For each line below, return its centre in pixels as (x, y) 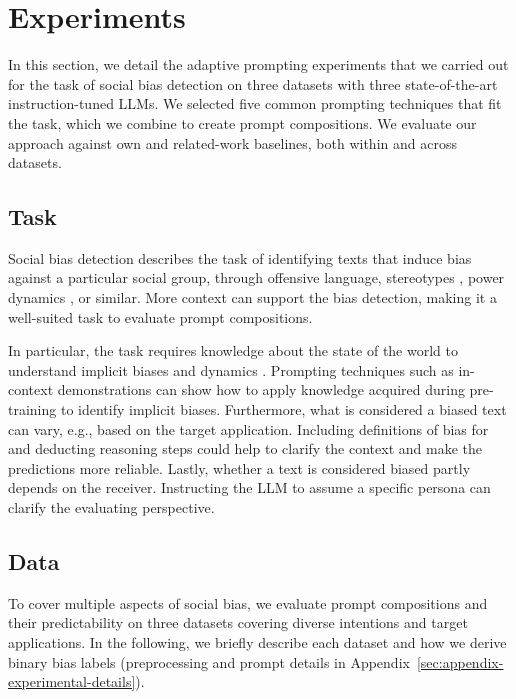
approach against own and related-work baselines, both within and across (232, 142)
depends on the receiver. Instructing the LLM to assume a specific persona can (249, 487)
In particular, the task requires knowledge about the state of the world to (233, 350)
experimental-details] (72, 681)
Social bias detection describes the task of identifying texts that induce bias (240, 257)
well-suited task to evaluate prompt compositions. (160, 316)
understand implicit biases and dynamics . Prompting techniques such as (231, 369)
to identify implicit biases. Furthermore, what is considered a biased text (283, 409)
